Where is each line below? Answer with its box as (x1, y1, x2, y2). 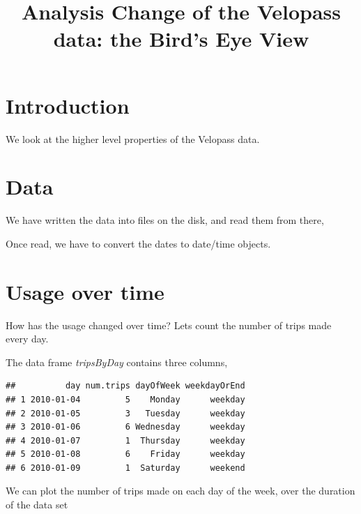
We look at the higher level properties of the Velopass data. (6, 131, 260, 146)
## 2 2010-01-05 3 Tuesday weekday (6, 408, 245, 418)
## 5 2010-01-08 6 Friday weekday (6, 449, 245, 460)
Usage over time (6, 277, 164, 305)
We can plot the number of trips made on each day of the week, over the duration (6, 483, 355, 498)
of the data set (6, 497, 68, 512)
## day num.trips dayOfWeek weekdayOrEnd (6, 381, 245, 391)
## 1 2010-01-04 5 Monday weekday (6, 394, 245, 405)
